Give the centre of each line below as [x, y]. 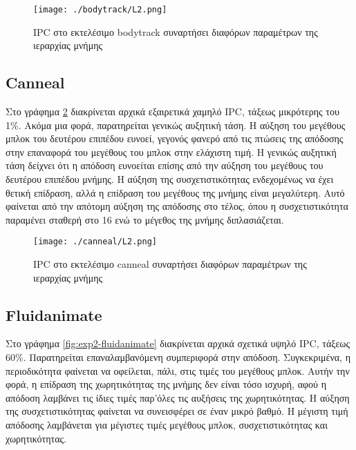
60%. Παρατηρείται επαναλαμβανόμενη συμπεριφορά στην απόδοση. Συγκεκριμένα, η [178, 357]
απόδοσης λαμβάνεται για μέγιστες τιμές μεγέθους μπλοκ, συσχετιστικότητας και [167, 424]
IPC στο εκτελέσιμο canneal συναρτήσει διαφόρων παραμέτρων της [170, 264]
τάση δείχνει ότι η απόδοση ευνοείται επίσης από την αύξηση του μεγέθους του [165, 165]
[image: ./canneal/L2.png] [95, 242]
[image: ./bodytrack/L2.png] [100, 10]
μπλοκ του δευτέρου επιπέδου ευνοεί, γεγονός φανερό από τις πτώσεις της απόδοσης [175, 138]
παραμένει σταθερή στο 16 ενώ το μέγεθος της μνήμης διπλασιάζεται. [145, 219]
